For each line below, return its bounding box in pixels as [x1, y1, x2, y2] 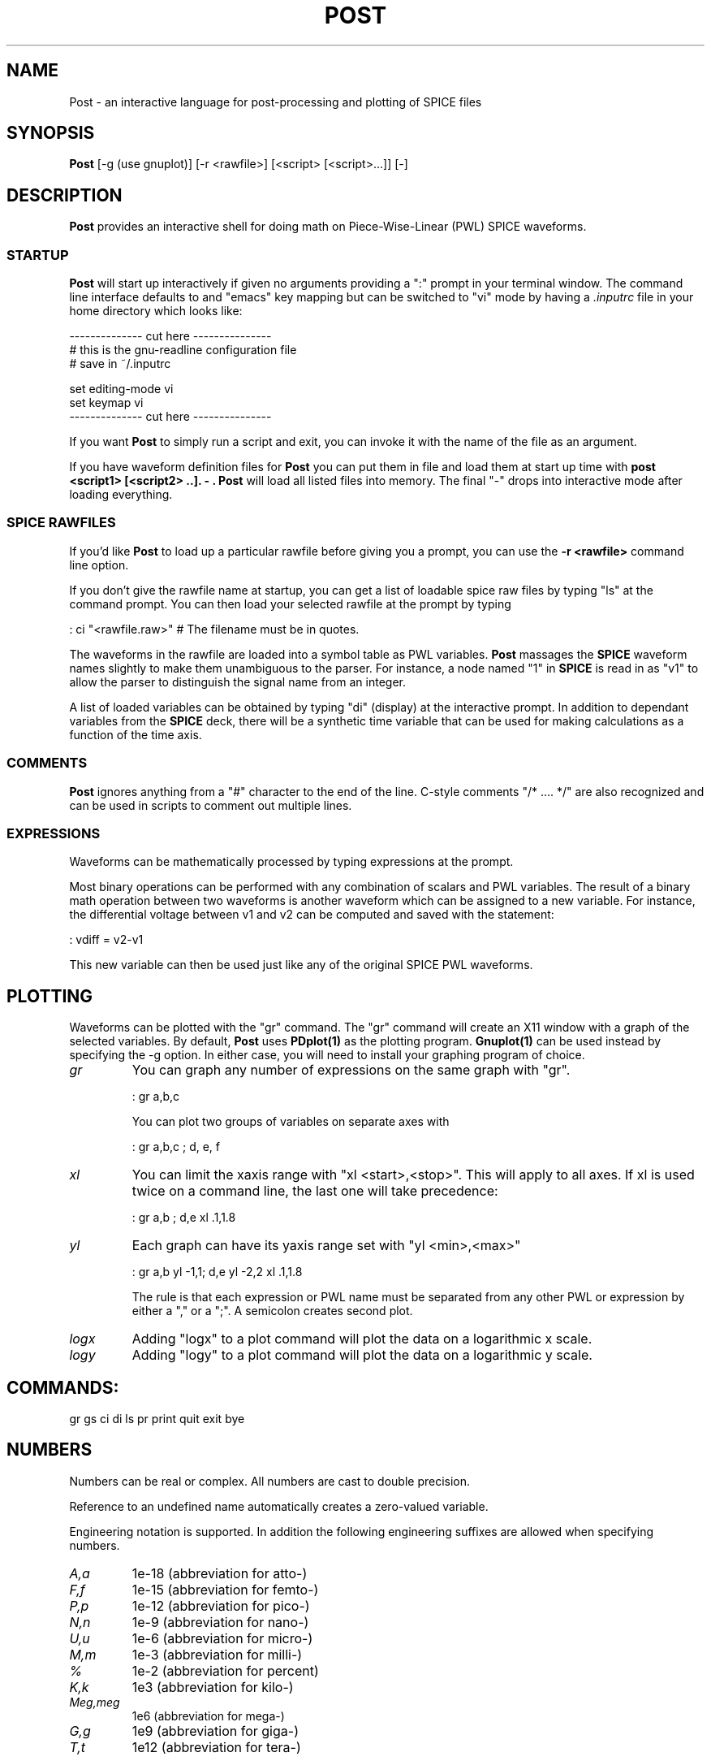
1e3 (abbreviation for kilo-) [131, 1678, 294, 1695]
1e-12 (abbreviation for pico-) [131, 1597, 310, 1614]
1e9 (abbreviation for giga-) [131, 1722, 299, 1739]
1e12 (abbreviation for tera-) [131, 1738, 301, 1755]
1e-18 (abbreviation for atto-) [131, 1564, 308, 1581]
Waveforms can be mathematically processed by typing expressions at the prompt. [69, 855, 514, 869]
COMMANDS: [6, 1377, 119, 1398]
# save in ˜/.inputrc [69, 357, 171, 371]
